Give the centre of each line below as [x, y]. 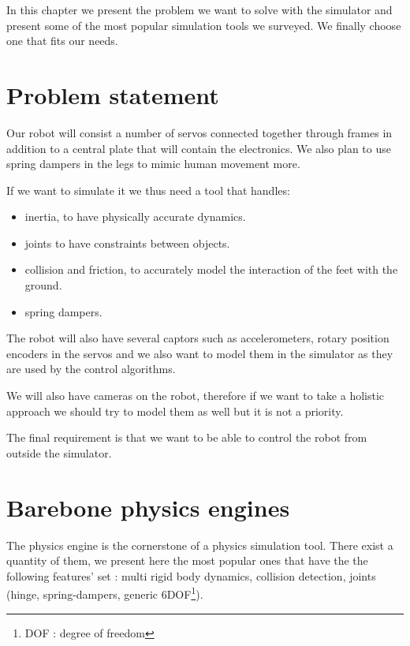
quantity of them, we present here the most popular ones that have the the [187, 560]
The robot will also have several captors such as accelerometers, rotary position [198, 338]
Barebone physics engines [148, 507]
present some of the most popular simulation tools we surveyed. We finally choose [204, 25]
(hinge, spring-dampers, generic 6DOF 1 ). [105, 593]
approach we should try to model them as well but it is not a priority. [175, 411]
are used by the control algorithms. [91, 369]
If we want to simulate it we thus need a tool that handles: [148, 190]
